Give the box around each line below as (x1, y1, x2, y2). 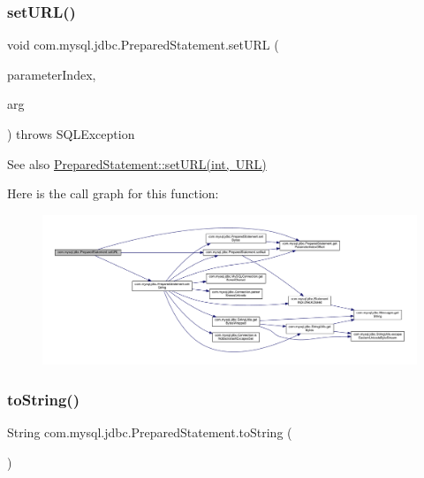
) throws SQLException (7, 125, 135, 143)
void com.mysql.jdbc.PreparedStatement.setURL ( (7, 35, 279, 54)
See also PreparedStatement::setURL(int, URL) (7, 154, 267, 173)
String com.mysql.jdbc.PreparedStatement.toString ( (7, 422, 292, 441)
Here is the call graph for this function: (7, 184, 219, 203)
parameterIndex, (7, 65, 96, 83)
